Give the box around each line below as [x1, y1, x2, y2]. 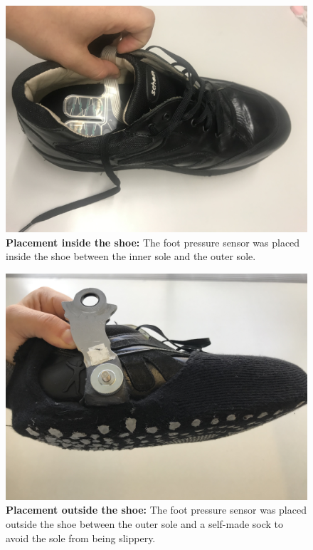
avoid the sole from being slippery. [6, 530, 156, 545]
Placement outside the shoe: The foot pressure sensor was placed [6, 502, 307, 517]
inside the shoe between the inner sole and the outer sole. [6, 249, 256, 264]
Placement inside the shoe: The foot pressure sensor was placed [6, 234, 300, 249]
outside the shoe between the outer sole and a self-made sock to [6, 516, 284, 531]
